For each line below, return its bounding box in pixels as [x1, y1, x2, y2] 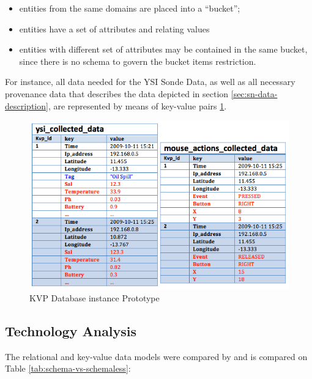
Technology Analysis [5, 321, 137, 340]
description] [5, 99, 48, 112]
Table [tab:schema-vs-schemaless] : [5, 362, 131, 375]
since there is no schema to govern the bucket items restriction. [19, 54, 256, 67]
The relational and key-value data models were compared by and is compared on [5, 350, 308, 362]
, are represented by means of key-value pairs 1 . [48, 99, 227, 112]
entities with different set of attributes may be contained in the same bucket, [19, 43, 308, 56]
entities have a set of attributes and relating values [19, 22, 210, 35]
